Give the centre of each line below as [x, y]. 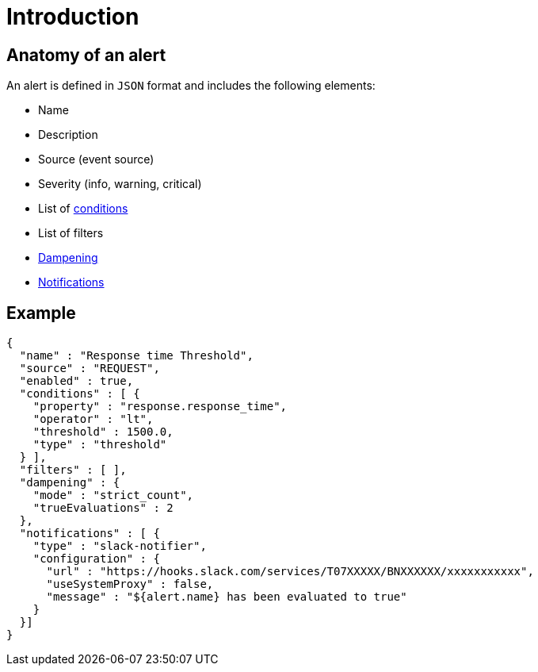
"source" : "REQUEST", [90, 369]
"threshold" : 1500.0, [103, 432]
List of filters [71, 233]
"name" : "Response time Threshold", [136, 356]
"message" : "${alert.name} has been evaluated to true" [227, 597]
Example [41, 313]
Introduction [73, 17]
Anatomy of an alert [86, 55]
